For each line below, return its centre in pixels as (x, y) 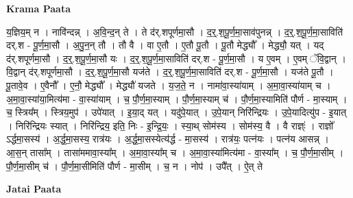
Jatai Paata (34, 189)
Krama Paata (38, 8)
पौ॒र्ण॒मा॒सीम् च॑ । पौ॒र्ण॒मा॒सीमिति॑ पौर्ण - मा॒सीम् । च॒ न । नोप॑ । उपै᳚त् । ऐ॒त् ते (135, 165)
